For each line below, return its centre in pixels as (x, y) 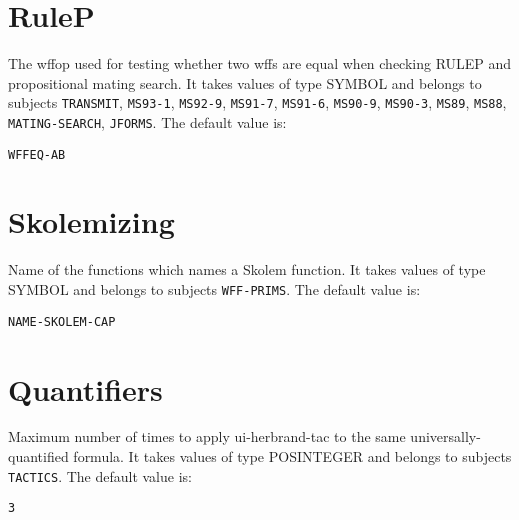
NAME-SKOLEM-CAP (62, 321)
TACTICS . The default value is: (100, 475)
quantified (38, 456)
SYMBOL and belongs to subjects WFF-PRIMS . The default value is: (214, 289)
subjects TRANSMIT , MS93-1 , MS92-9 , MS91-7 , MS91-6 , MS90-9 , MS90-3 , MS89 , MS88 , (257, 102)
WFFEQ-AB (37, 154)
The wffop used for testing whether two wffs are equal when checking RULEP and (260, 63)
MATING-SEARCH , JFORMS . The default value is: (147, 121)
